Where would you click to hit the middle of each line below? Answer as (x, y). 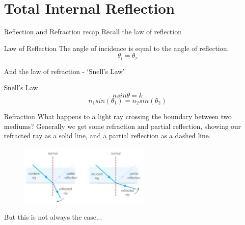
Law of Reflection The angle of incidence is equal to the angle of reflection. (117, 48)
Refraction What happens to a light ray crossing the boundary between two (118, 116)
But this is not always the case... (53, 216)
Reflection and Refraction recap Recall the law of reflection (93, 32)
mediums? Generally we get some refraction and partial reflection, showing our (122, 126)
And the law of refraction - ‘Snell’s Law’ (64, 71)
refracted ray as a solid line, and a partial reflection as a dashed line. (107, 136)
